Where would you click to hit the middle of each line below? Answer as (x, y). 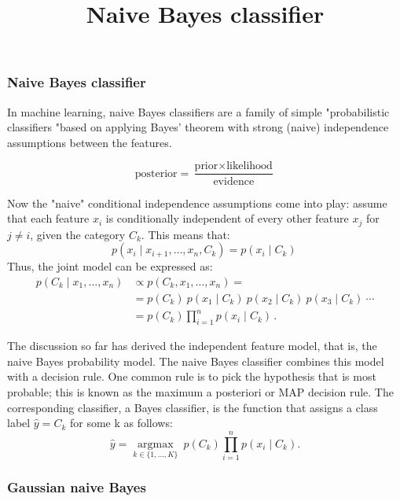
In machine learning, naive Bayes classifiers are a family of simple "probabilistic (198, 111)
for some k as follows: (121, 423)
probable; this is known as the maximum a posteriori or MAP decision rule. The (200, 391)
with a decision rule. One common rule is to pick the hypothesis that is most (192, 376)
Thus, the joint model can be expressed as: (110, 266)
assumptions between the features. (90, 142)
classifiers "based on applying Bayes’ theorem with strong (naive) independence (198, 127)
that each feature (48, 218)
